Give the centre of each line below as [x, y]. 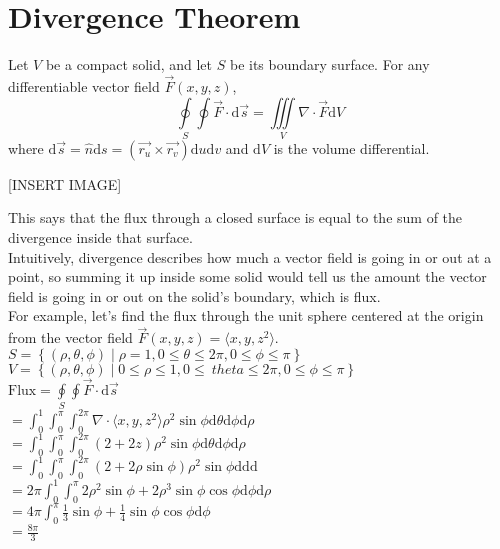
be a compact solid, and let [129, 64]
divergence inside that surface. [100, 237]
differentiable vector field [84, 85]
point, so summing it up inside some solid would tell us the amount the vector [247, 276]
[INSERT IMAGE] [65, 183]
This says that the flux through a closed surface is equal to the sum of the [235, 217]
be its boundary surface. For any [329, 64]
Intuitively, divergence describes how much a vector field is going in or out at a [250, 256]
